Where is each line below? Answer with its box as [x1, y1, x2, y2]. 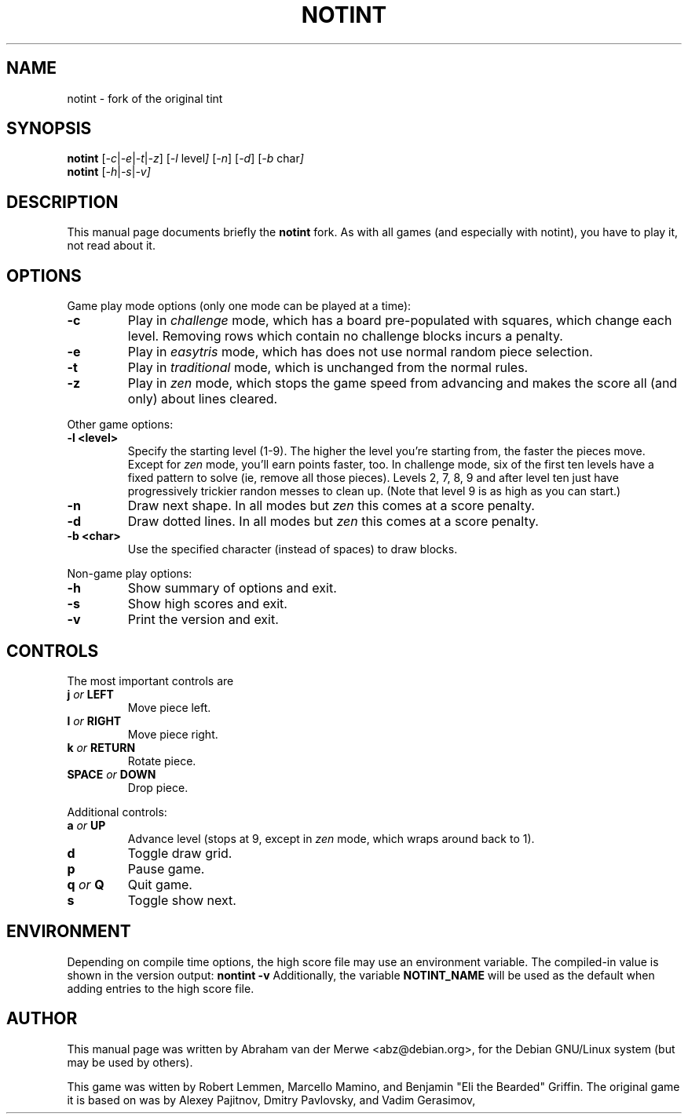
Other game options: [67, 418, 174, 432]
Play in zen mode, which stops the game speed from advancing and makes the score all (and [127, 375, 678, 392]
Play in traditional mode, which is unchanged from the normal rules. [127, 359, 529, 376]
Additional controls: [67, 804, 167, 819]
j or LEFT [67, 687, 114, 701]
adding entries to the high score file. [67, 981, 254, 995]
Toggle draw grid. [127, 845, 232, 861]
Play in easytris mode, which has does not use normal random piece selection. [127, 344, 593, 360]
